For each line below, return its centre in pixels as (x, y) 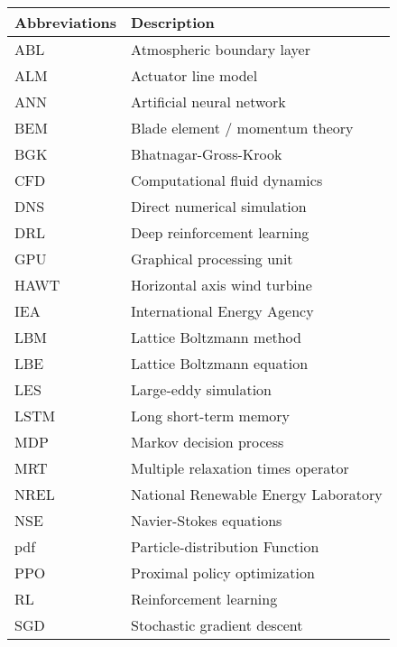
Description (173, 22)
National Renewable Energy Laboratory (257, 494)
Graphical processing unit (212, 259)
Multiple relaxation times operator (240, 468)
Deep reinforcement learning (220, 232)
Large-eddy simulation (201, 389)
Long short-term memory (211, 416)
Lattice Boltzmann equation (220, 363)
